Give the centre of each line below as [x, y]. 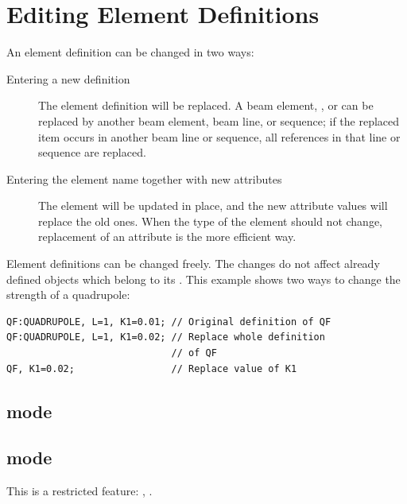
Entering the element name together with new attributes [144, 178]
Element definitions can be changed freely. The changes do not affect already [193, 264]
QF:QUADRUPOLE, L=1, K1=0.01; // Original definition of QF [169, 322]
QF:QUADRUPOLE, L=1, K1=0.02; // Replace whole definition [166, 337]
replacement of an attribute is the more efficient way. [167, 236]
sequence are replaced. [92, 152]
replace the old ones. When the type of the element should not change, [211, 221]
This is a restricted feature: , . [79, 491]
